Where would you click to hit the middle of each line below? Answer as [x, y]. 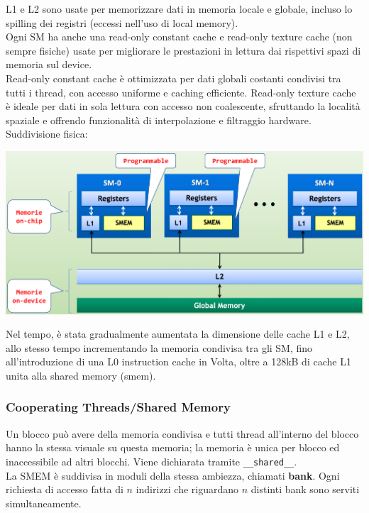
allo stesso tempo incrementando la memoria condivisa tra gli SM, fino [159, 347]
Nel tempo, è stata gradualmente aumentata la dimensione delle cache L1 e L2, [178, 334]
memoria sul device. [49, 64]
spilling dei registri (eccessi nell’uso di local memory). [122, 22]
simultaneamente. [44, 503]
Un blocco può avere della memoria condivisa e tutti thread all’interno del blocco [182, 433]
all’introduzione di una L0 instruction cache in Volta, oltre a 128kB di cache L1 [178, 362]
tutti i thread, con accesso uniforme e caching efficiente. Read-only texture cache [181, 92]
